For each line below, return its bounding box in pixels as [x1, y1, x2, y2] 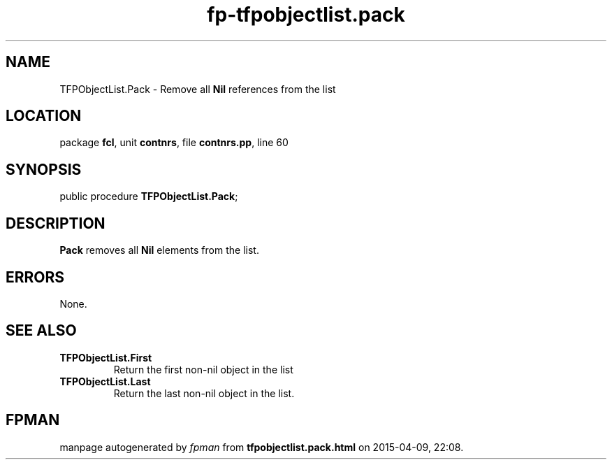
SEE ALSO [6, 322, 77, 340]
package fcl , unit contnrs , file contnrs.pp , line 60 [59, 136, 289, 149]
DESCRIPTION [6, 214, 105, 232]
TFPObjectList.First [59, 351, 152, 364]
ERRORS [6, 268, 65, 286]
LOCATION [6, 107, 82, 125]
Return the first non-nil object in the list [113, 363, 293, 375]
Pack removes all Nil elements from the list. [59, 244, 259, 257]
